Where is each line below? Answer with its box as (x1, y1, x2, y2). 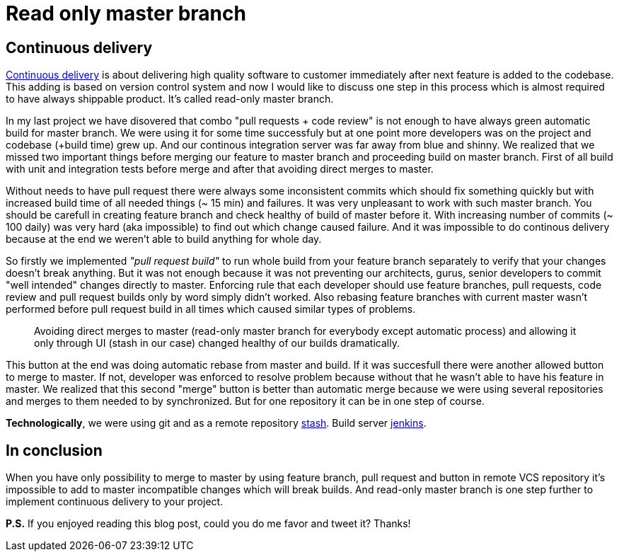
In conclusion (6, 441, 103, 459)
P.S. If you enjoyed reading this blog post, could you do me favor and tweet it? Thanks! (6, 517, 411, 530)
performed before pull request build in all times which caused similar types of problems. (6, 303, 416, 316)
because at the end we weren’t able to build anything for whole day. (6, 233, 322, 246)
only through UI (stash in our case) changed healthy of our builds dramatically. (34, 337, 400, 350)
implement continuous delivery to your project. (6, 495, 224, 508)
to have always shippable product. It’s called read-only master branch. (6, 93, 334, 105)
